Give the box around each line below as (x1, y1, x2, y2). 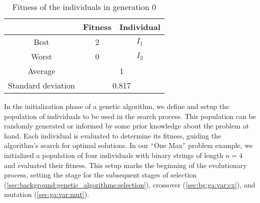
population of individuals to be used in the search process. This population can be (4, 110, 256, 121)
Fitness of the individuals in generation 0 (12, 1, 156, 12)
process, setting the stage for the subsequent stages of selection (4, 169, 197, 180)
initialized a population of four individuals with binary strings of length (4, 149, 223, 160)
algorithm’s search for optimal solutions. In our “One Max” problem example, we (4, 140, 253, 150)
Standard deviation (8, 79, 75, 91)
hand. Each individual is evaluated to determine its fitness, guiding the (4, 130, 221, 140)
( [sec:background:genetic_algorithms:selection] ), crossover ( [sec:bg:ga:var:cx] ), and (4, 179, 255, 189)
